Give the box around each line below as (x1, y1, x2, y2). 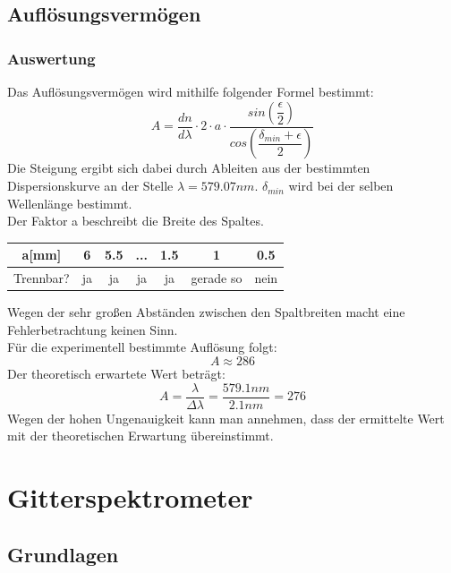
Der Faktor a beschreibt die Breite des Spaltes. (7, 211, 264, 230)
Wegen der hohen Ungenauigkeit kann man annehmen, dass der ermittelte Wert (7, 408, 445, 427)
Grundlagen (7, 540, 119, 568)
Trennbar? (13, 269, 70, 287)
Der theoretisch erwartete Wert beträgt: (7, 364, 225, 383)
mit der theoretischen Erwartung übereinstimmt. (7, 426, 274, 445)
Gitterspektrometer (7, 479, 253, 516)
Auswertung (7, 47, 96, 69)
